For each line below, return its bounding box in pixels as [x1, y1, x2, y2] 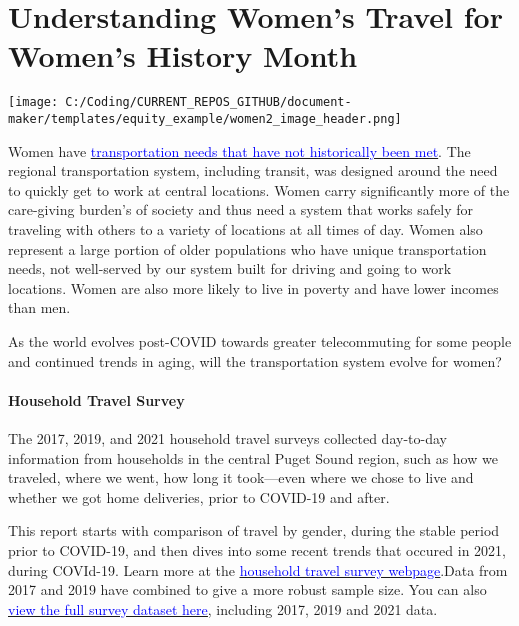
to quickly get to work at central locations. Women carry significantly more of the [8, 179, 510, 200]
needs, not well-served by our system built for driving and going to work [8, 258, 452, 279]
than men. [8, 297, 71, 318]
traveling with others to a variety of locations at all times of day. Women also [8, 219, 483, 239]
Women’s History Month [8, 35, 358, 76]
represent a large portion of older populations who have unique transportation [8, 238, 487, 259]
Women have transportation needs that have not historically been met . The [8, 140, 471, 161]
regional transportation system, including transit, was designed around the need [8, 160, 498, 181]
